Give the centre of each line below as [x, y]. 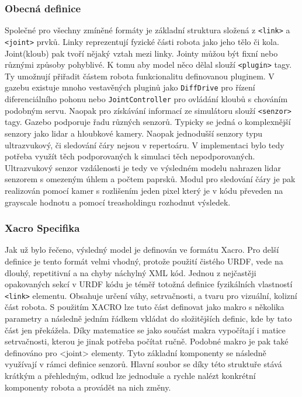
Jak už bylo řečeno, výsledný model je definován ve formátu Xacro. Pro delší [142, 250]
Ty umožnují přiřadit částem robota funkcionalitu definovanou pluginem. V [140, 76]
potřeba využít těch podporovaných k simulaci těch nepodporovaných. [130, 156]
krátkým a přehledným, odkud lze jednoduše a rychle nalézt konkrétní [130, 375]
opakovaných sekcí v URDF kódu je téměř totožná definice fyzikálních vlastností [149, 284]
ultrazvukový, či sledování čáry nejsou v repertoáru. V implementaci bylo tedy [145, 144]
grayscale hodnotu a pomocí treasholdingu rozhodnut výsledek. [118, 202]
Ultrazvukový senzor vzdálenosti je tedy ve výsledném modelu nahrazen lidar [143, 167]
